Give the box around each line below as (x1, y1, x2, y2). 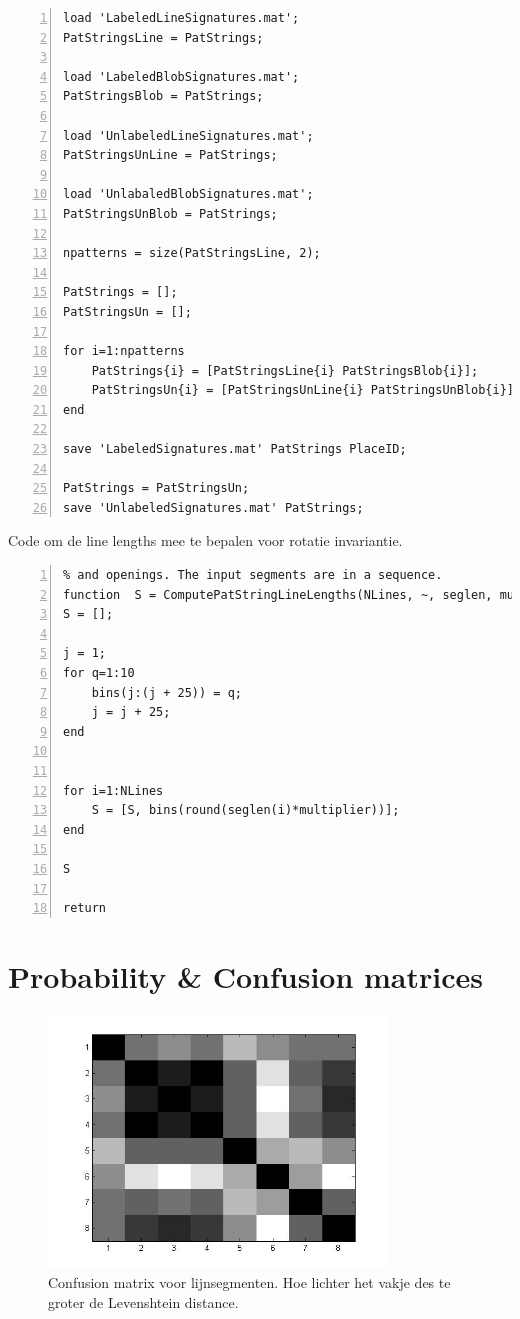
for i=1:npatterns (63, 344, 185, 359)
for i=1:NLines (63, 783, 164, 798)
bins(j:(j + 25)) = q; (91, 685, 242, 700)
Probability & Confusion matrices (8, 955, 484, 996)
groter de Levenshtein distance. (48, 1291, 239, 1312)
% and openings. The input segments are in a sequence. (63, 568, 443, 583)
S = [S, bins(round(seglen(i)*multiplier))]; (91, 803, 400, 818)
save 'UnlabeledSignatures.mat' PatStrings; (63, 500, 364, 515)
